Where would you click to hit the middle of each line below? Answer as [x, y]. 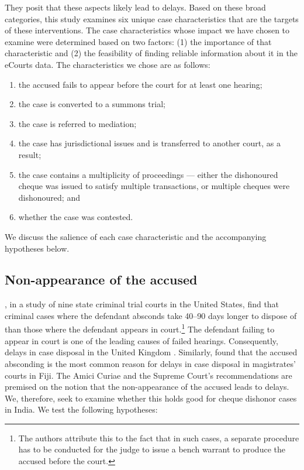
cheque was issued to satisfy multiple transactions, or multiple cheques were [154, 186]
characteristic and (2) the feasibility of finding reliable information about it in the [151, 53]
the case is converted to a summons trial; [92, 104]
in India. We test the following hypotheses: [81, 409]
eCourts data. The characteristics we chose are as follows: [108, 64]
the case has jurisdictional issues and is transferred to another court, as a [149, 143]
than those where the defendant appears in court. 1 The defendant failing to [140, 328]
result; [30, 154]
